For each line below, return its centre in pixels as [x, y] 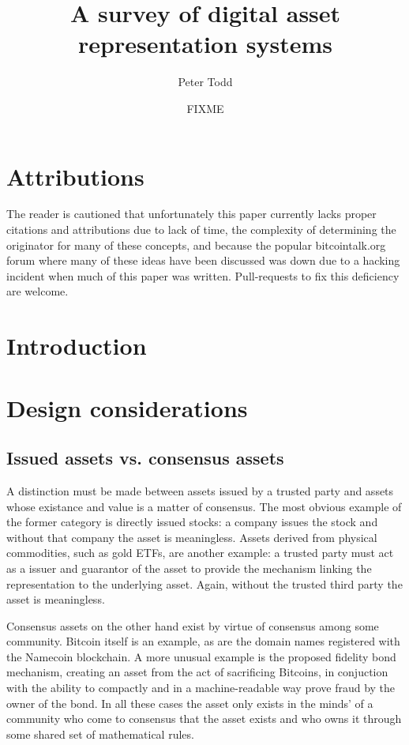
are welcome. [38, 291]
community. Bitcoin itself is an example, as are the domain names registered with [203, 641]
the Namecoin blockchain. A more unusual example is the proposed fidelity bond [201, 656]
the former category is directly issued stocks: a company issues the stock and [192, 522]
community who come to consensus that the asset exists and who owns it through [204, 719]
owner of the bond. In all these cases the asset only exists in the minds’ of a [190, 703]
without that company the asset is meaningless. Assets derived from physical [192, 537]
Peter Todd [205, 82]
